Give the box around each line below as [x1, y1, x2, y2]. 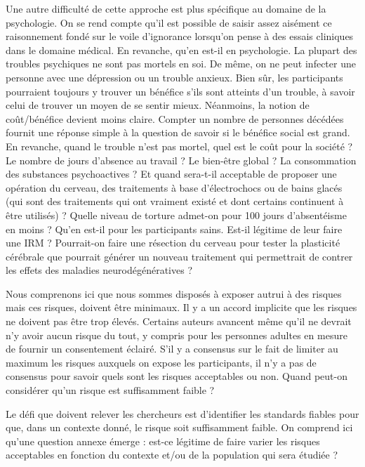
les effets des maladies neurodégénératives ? [6, 263, 193, 277]
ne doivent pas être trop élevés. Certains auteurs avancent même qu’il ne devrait [6, 314, 352, 329]
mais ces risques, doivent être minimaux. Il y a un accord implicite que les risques [6, 300, 357, 315]
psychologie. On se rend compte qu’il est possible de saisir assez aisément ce [6, 15, 332, 29]
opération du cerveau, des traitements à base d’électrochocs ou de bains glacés [6, 180, 343, 195]
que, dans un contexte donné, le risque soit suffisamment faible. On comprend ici [6, 420, 353, 435]
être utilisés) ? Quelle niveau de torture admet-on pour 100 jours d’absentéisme [6, 207, 347, 222]
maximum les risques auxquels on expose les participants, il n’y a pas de [6, 355, 317, 369]
